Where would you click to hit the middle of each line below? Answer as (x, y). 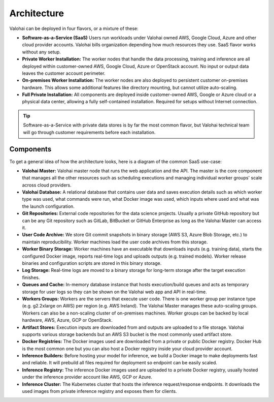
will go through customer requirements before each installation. (89, 132)
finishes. (31, 277)
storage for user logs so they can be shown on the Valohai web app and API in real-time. (115, 292)
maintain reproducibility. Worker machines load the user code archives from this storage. (115, 242)
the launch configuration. (48, 206)
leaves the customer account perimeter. (64, 73)
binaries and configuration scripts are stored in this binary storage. (92, 263)
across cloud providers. (47, 185)
